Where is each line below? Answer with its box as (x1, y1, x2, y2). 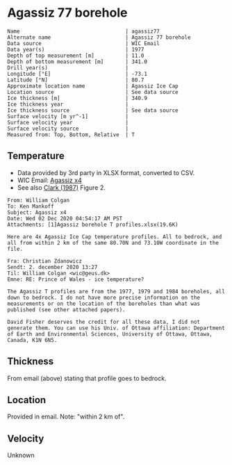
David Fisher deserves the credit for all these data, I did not (7, 318, 200, 325)
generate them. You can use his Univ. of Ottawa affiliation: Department (7, 325, 226, 332)
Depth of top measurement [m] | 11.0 (7, 52, 144, 59)
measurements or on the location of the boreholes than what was (7, 300, 200, 307)
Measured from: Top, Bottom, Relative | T (7, 131, 135, 138)
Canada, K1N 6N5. (7, 336, 58, 343)
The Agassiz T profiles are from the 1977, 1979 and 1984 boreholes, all (7, 288, 226, 295)
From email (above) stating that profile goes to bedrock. (7, 374, 167, 382)
